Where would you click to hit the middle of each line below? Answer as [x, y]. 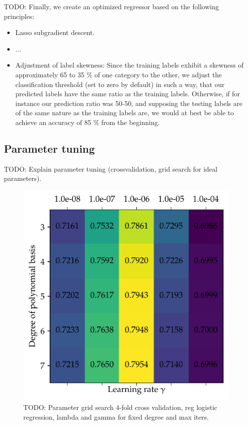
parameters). [23, 178]
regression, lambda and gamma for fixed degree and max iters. [116, 416]
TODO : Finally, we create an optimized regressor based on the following [111, 6]
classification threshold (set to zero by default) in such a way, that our [120, 84]
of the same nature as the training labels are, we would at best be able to [124, 113]
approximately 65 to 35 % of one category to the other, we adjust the [119, 74]
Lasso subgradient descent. [55, 32]
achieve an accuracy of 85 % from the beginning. [88, 122]
